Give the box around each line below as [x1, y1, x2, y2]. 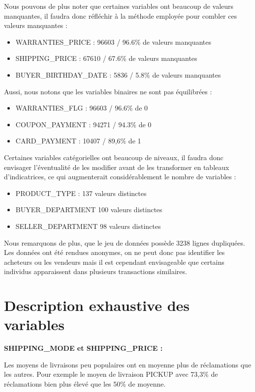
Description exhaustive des [4, 295, 190, 315]
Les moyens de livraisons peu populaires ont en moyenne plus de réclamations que [4, 359, 252, 369]
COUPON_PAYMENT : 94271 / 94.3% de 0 [15, 119, 152, 129]
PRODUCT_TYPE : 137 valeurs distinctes [15, 188, 147, 198]
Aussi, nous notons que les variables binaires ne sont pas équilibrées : [4, 86, 212, 96]
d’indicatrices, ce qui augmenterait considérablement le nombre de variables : [4, 171, 236, 182]
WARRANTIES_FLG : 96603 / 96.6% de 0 [15, 103, 148, 113]
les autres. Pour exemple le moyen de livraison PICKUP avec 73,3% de [4, 369, 218, 379]
